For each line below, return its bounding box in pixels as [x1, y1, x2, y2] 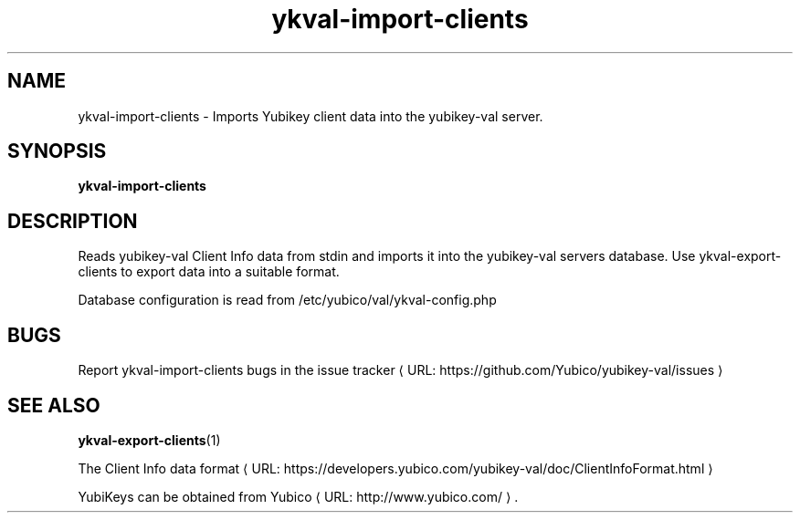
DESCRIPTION [7, 209, 138, 233]
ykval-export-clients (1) [78, 432, 221, 448]
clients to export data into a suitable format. [78, 264, 340, 280]
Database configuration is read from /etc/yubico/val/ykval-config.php [78, 292, 497, 308]
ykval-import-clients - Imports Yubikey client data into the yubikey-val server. [78, 108, 543, 124]
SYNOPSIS [7, 140, 107, 163]
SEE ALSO [7, 393, 100, 417]
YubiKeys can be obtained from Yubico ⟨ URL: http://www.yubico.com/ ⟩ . [78, 488, 519, 504]
